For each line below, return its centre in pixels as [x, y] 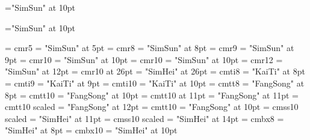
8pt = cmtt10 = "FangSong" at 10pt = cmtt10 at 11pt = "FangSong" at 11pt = [152, 95]
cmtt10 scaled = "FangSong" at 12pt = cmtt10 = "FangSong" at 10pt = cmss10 [152, 107]
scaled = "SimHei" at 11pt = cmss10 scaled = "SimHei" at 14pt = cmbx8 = [144, 118]
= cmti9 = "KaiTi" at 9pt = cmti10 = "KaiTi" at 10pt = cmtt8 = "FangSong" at [155, 83]
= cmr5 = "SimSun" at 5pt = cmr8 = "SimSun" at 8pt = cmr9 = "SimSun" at [150, 48]
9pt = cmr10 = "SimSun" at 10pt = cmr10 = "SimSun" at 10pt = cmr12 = [144, 59]
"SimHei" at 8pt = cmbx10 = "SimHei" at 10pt [91, 130]
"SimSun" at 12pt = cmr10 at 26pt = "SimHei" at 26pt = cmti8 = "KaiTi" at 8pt [155, 71]
